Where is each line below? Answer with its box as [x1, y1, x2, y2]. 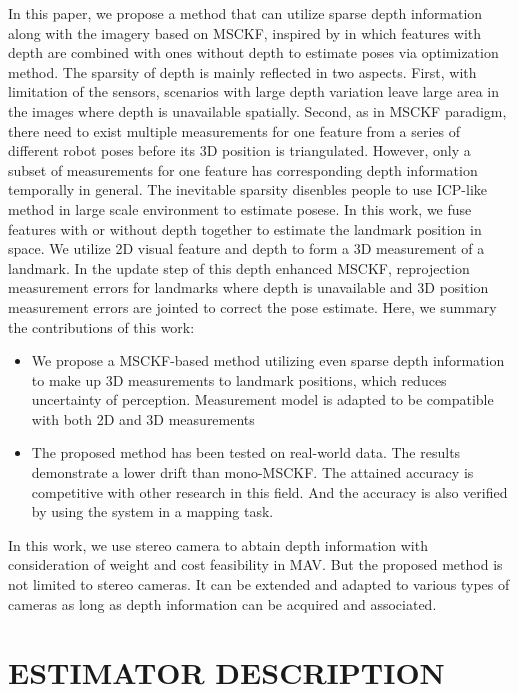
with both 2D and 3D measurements [31, 408, 255, 429]
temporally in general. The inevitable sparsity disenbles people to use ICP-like [8, 179, 488, 200]
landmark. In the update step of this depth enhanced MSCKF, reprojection [8, 257, 470, 278]
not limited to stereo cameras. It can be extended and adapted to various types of [8, 574, 510, 595]
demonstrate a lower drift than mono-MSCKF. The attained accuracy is [31, 462, 474, 483]
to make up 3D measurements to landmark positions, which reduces [31, 369, 447, 390]
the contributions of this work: [8, 316, 195, 337]
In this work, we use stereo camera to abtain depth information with [8, 534, 428, 555]
